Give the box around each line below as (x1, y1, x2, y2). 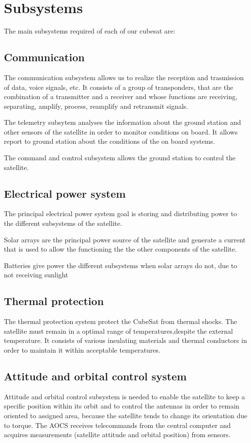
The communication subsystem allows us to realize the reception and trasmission (4, 72, 244, 82)
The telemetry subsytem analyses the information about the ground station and (4, 117, 241, 127)
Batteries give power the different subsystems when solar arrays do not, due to (4, 260, 237, 270)
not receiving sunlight (4, 270, 68, 280)
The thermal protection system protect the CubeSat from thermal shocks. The (4, 316, 237, 326)
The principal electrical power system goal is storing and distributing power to (4, 208, 237, 219)
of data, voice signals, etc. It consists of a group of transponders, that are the (4, 82, 234, 92)
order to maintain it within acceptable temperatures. (4, 345, 161, 355)
